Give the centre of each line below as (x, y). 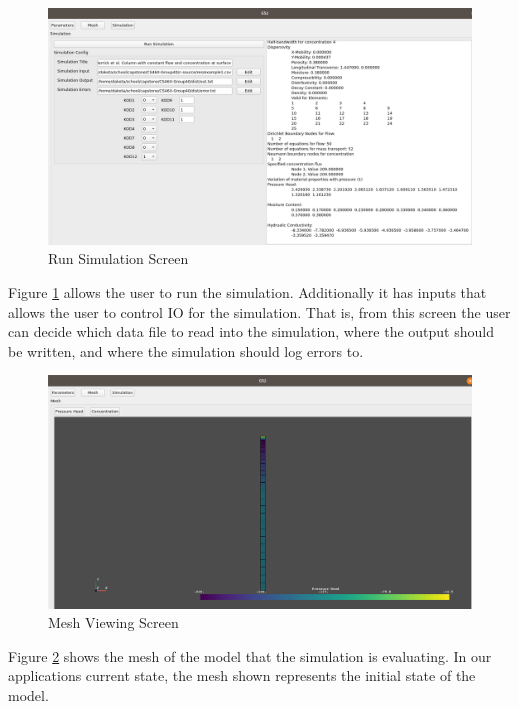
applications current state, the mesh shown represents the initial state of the (242, 675)
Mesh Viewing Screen (113, 622)
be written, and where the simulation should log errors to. (186, 350)
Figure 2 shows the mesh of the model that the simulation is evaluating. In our (250, 655)
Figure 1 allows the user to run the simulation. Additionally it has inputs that (247, 292)
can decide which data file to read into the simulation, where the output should (251, 331)
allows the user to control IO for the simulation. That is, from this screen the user (259, 311)
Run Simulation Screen (118, 258)
